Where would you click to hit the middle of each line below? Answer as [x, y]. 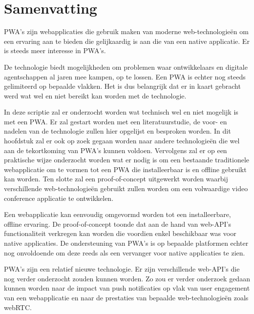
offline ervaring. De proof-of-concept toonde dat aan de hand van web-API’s [117, 224]
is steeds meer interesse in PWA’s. [55, 50]
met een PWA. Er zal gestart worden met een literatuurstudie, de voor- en [116, 121]
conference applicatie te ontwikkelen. [59, 198]
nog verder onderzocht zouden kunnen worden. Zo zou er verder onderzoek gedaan [127, 278]
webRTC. [18, 307]
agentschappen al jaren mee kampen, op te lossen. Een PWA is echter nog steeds [125, 76]
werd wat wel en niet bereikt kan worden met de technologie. [95, 95]
